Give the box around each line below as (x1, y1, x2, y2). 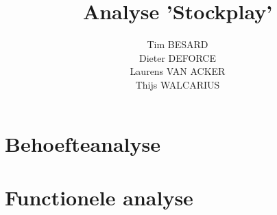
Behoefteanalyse (5, 129, 160, 157)
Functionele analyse (5, 183, 193, 211)
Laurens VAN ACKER (130, 64, 226, 78)
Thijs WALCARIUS (135, 77, 220, 91)
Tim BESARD (147, 37, 208, 52)
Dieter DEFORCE (138, 50, 217, 65)
